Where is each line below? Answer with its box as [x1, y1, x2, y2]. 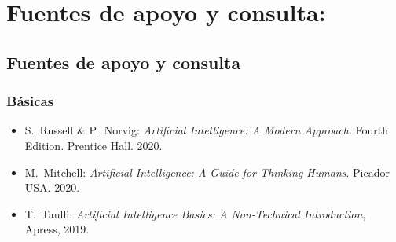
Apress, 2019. [24, 221, 90, 237]
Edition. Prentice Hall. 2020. [24, 137, 163, 153]
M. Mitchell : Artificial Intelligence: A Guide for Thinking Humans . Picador [24, 163, 390, 180]
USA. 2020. [24, 179, 80, 196]
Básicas [6, 91, 54, 111]
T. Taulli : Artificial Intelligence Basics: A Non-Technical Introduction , [24, 205, 366, 222]
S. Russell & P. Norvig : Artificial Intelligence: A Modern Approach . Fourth [24, 122, 388, 138]
